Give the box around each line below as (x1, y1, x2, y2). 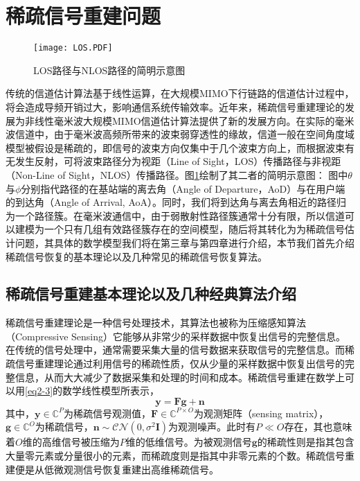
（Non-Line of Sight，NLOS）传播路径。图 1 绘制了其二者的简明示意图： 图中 (6, 167, 348, 182)
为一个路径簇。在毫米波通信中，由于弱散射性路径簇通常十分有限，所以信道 (6, 208, 345, 222)
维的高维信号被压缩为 (22, 435, 120, 449)
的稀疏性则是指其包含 (257, 435, 354, 449)
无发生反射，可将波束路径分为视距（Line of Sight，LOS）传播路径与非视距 (6, 154, 341, 168)
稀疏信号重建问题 (6, 1, 161, 30)
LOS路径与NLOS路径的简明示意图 (33, 62, 186, 77)
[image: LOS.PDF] (33, 43, 113, 53)
